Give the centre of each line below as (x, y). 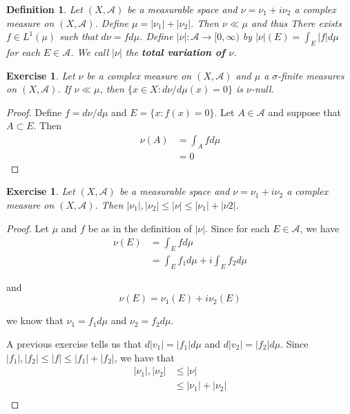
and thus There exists (296, 22)
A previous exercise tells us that (74, 344)
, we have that (144, 357)
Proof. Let (28, 228)
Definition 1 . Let (45, 9)
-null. (262, 89)
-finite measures (311, 75)
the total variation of (175, 51)
